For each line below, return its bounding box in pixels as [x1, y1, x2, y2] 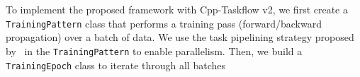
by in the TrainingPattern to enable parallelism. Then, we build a [6, 43, 303, 58]
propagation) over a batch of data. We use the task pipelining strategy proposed [6, 30, 354, 45]
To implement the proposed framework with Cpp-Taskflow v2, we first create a [6, 2, 348, 16]
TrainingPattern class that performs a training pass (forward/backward [6, 16, 322, 30]
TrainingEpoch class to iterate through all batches [6, 57, 225, 72]
